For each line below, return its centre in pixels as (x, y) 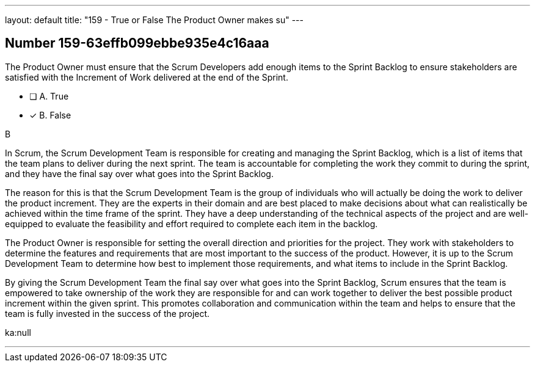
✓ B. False (50, 115)
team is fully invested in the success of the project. (107, 313)
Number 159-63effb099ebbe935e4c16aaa (137, 43)
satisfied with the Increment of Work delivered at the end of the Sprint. (147, 77)
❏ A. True (49, 96)
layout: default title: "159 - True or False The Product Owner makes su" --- (154, 20)
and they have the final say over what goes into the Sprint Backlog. (139, 173)
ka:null (18, 332)
